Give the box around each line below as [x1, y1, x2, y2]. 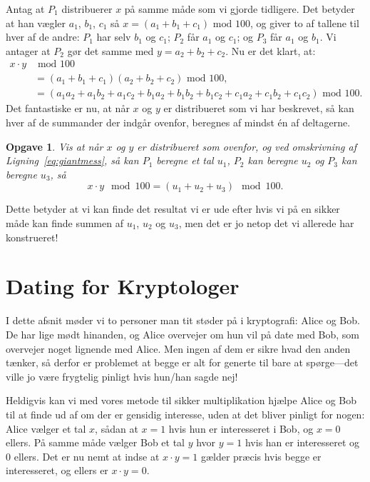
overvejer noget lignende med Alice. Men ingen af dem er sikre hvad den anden [6, 341, 351, 356]
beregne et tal [156, 153, 214, 168]
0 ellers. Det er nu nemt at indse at [6, 448, 160, 463]
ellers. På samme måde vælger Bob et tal [6, 435, 185, 450]
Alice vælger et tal [6, 421, 86, 436]
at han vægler [6, 15, 66, 30]
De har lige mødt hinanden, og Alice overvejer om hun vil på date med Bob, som [6, 326, 360, 341]
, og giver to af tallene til [250, 15, 359, 30]
